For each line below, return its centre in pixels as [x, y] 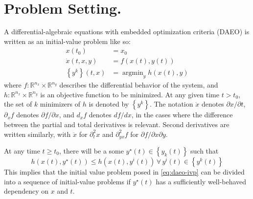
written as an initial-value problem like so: [67, 41]
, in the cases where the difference [182, 115]
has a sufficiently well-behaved [201, 181]
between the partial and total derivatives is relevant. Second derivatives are [117, 124]
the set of [18, 104]
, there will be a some [92, 151]
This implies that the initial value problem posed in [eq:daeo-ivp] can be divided [124, 172]
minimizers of [60, 104]
